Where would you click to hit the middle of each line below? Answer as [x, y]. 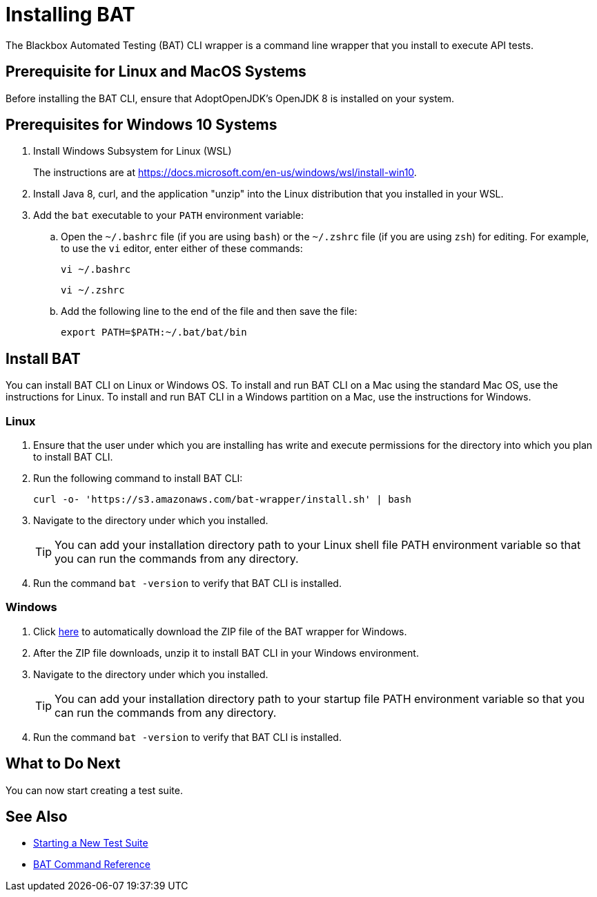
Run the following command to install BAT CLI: [138, 479]
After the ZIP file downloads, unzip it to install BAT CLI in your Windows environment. [226, 653]
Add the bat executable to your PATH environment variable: [168, 215]
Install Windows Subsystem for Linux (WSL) [133, 151]
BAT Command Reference [92, 865]
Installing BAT [70, 15]
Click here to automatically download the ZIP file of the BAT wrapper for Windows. [220, 631]
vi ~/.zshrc [93, 290]
